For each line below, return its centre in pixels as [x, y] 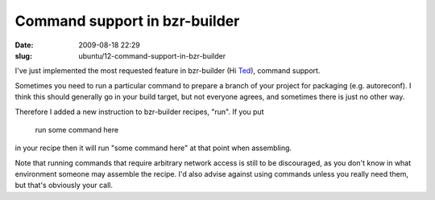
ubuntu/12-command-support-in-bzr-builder [152, 55]
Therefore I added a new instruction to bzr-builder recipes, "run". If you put [139, 112]
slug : [23, 55]
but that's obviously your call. [64, 186]
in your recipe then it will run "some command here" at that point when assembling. [153, 148]
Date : [24, 45]
